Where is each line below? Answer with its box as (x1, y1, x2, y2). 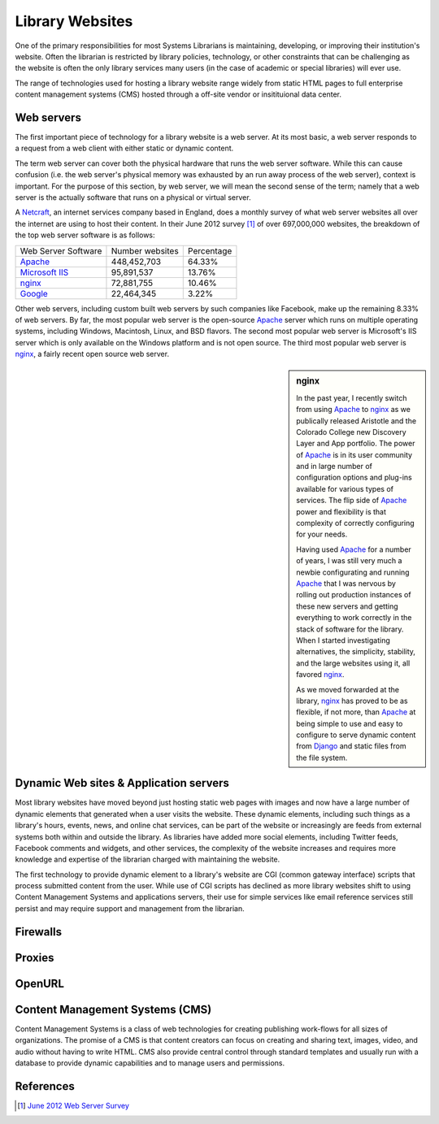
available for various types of (296, 484, 394, 493)
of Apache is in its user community (296, 449, 413, 459)
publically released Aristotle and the (296, 415, 417, 426)
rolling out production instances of (296, 590, 411, 600)
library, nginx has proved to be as (296, 696, 408, 705)
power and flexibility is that (296, 506, 386, 516)
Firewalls (15, 925, 63, 939)
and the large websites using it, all (296, 658, 411, 668)
